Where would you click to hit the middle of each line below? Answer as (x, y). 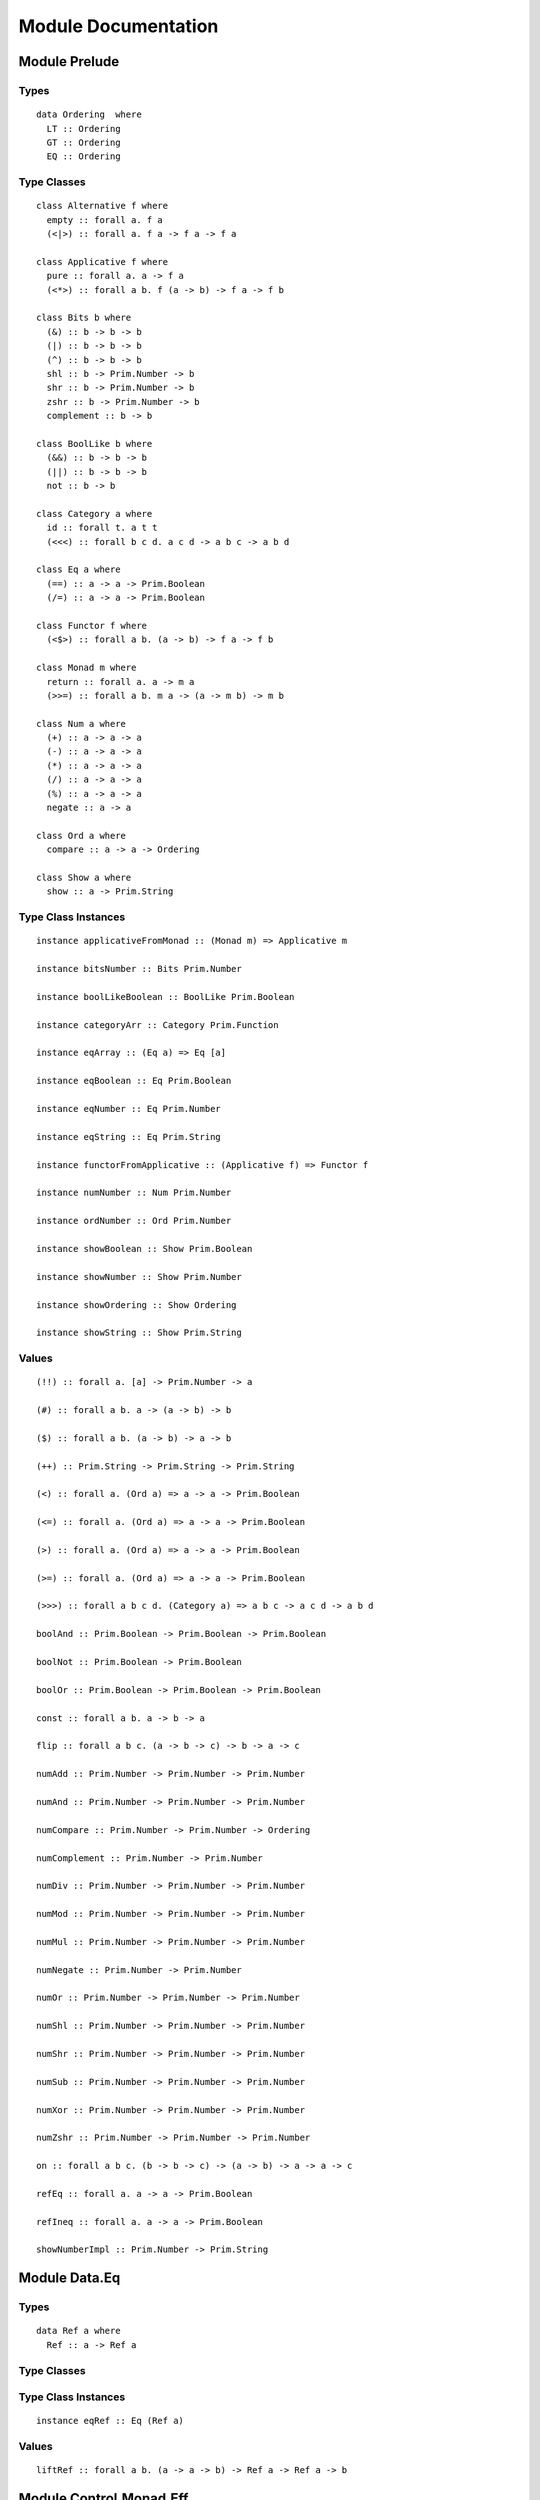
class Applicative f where (102, 261)
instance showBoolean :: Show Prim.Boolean (144, 1248)
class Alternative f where (102, 206)
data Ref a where (78, 2331)
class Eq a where (78, 569)
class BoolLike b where (94, 443)
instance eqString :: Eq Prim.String (129, 1136)
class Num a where (81, 723)
